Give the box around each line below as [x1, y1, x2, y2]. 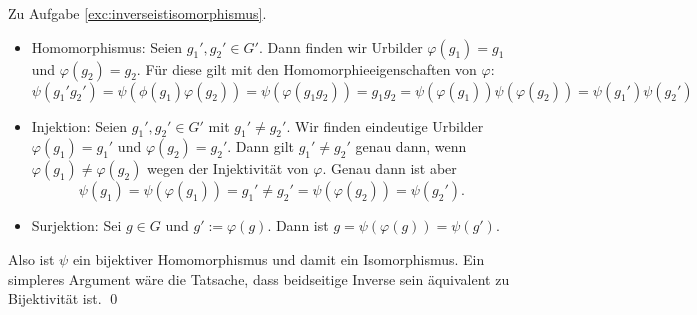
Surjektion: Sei [31, 215, 122, 236]
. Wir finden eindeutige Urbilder [286, 115, 484, 136]
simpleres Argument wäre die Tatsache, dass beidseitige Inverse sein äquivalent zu [8, 268, 510, 289]
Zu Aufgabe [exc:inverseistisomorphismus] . [8, 3, 267, 23]
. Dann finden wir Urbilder [258, 36, 423, 57]
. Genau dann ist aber [322, 158, 457, 179]
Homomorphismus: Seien [31, 36, 183, 57]
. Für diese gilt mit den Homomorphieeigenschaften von [136, 58, 477, 79]
